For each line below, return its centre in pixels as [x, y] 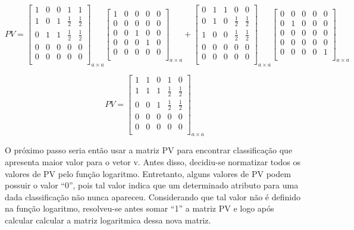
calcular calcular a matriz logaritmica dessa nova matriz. [108, 220]
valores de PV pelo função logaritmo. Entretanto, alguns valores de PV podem [148, 173]
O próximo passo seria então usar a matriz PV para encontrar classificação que [149, 150]
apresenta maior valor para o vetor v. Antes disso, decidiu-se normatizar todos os [153, 161]
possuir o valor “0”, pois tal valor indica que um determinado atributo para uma [152, 185]
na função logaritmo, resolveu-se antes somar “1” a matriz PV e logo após [140, 208]
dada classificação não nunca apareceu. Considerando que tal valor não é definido [153, 196]
